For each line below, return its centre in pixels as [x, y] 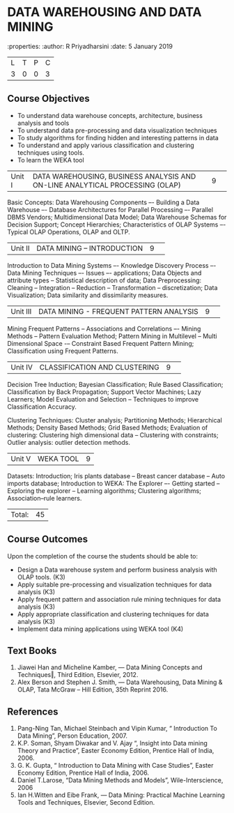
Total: [20, 515]
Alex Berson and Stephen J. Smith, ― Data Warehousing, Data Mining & [120, 682]
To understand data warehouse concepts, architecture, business [110, 115]
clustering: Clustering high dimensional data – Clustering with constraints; [113, 435]
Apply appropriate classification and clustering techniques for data [113, 614]
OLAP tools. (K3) [41, 577]
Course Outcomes [48, 539]
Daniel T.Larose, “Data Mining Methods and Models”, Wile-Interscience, [120, 780]
